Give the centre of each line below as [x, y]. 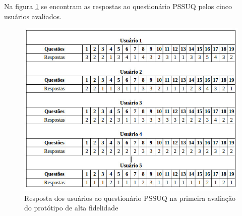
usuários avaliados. [33, 16]
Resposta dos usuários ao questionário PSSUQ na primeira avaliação [130, 198]
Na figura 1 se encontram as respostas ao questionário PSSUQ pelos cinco [118, 6]
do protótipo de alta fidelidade [71, 208]
